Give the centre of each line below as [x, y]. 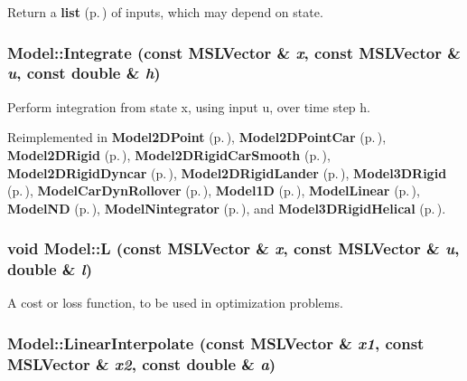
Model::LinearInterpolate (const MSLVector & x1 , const [216, 343]
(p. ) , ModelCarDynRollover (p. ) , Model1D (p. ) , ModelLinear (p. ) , [214, 190]
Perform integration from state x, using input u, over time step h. [189, 106]
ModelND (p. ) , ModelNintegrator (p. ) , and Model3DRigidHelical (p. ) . [227, 208]
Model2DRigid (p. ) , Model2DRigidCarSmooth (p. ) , [169, 154]
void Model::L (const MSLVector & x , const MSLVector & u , [233, 248]
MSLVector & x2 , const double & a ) [142, 363]
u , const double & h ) [84, 73]
